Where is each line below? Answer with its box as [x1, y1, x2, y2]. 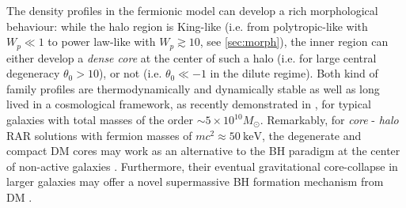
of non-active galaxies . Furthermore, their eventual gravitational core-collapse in [6, 157, 398, 174]
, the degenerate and [262, 127, 362, 143]
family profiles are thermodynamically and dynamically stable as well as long [6, 80, 380, 96]
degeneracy [6, 65, 60, 81]
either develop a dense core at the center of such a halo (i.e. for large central [6, 49, 377, 66]
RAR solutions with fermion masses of [6, 127, 192, 143]
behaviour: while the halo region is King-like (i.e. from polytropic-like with [6, 17, 368, 34]
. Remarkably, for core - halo [260, 112, 399, 128]
